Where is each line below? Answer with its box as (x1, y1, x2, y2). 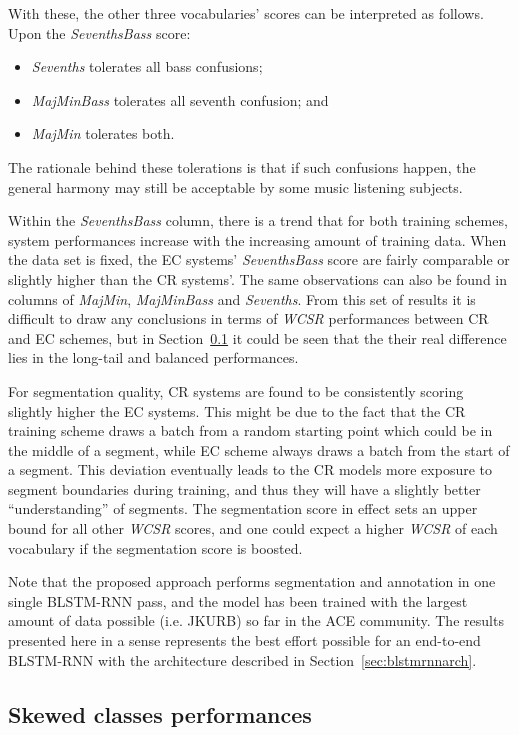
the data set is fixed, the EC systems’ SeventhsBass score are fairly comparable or (8, 249, 510, 270)
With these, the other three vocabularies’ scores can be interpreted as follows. (8, 3, 484, 23)
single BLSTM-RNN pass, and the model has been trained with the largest (8, 590, 468, 611)
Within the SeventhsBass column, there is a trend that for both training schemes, (8, 210, 508, 231)
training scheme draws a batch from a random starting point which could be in (8, 420, 493, 441)
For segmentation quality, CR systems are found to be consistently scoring (8, 380, 464, 401)
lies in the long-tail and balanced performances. (8, 347, 299, 368)
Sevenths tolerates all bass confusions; (31, 56, 263, 77)
